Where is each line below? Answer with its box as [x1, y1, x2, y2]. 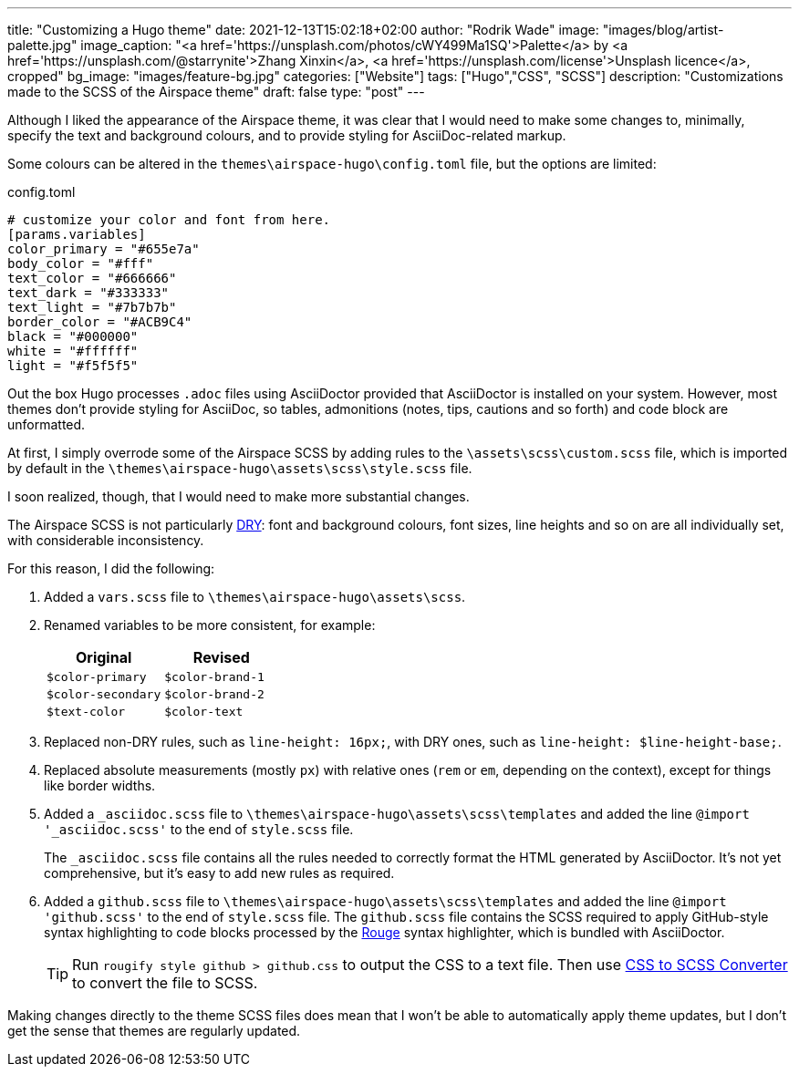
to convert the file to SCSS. [72, 974, 258, 992]
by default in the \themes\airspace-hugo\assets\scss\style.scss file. [7, 460, 472, 476]
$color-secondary [47, 687, 161, 701]
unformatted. [7, 417, 86, 432]
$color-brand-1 [164, 670, 265, 684]
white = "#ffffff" [7, 344, 139, 358]
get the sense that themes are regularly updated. [7, 1023, 301, 1038]
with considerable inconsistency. [7, 532, 204, 548]
